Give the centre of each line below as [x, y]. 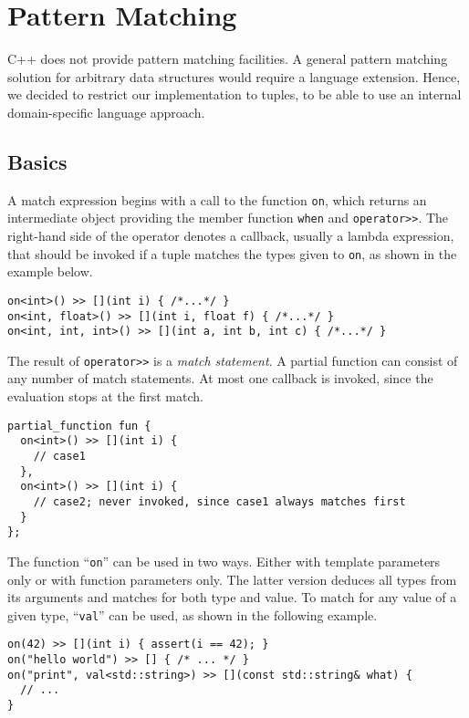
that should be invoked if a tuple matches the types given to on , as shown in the [232, 253]
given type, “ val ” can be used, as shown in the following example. [193, 614]
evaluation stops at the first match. [105, 396]
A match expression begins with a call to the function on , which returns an [217, 199]
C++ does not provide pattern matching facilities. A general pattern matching [228, 59]
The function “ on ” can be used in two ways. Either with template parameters [224, 561]
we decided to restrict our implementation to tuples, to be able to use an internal [234, 94]
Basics [37, 161]
